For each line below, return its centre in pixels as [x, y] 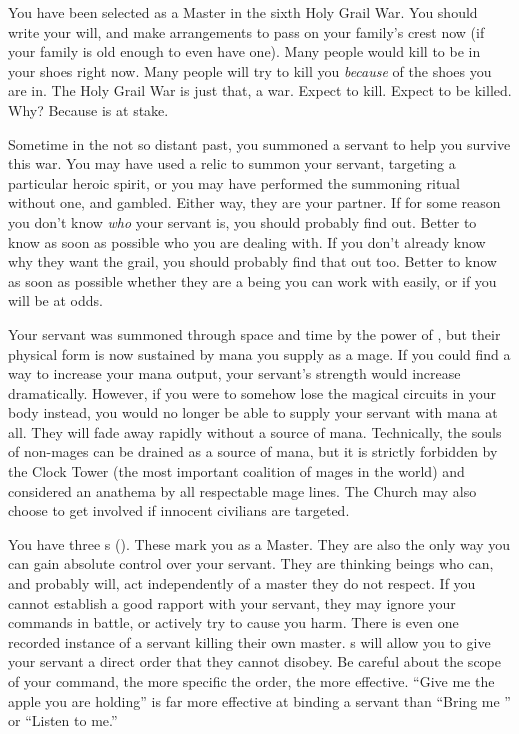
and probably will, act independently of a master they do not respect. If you [242, 583]
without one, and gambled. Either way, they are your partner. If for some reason [254, 202]
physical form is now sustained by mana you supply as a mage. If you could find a [259, 353]
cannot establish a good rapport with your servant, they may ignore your [232, 602]
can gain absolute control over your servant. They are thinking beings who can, [251, 563]
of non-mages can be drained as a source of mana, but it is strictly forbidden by [253, 451]
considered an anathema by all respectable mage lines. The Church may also [242, 490]
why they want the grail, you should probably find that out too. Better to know [252, 261]
